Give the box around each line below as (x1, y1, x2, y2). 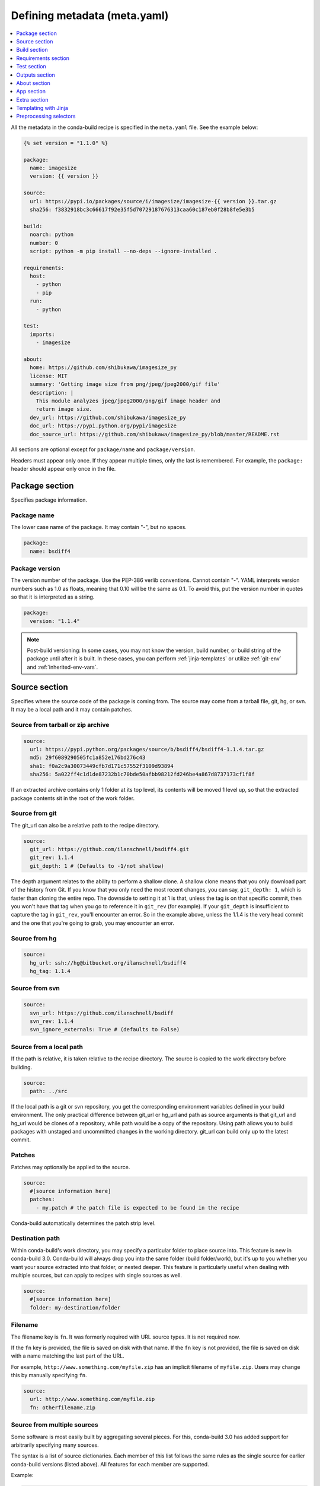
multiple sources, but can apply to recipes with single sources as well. (11, 1272, 182, 1279)
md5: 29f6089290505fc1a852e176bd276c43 (30, 754, 146, 761)
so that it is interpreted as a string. (11, 593, 95, 600)
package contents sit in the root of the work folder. (11, 794, 135, 802)
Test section (16, 63, 47, 70)
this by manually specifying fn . (11, 1372, 87, 1379)
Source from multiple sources (11, 1421, 98, 1429)
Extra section (16, 96, 49, 103)
